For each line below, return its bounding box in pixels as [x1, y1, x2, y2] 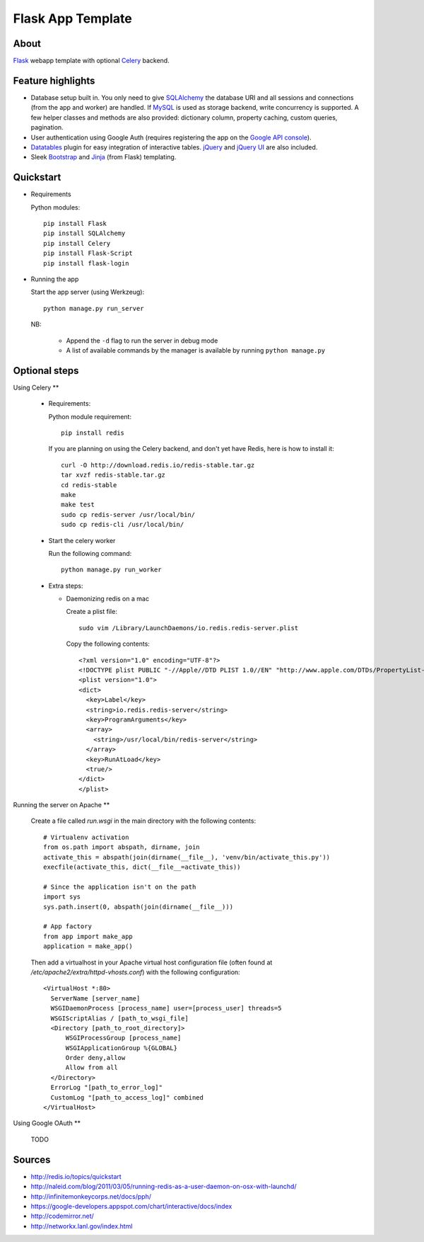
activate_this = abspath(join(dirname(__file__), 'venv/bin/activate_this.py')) [43, 853, 331, 861]
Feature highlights [13, 74, 95, 86]
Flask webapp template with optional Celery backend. [13, 57, 170, 65]
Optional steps [13, 365, 79, 377]
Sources [13, 1153, 51, 1166]
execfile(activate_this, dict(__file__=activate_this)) [43, 863, 241, 871]
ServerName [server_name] [50, 994, 141, 1002]
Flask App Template [13, 11, 132, 26]
